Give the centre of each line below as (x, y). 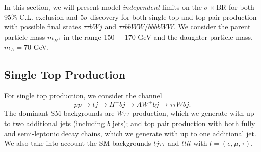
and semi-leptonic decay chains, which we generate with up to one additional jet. (130, 133)
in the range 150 (89, 36)
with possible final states (43, 27)
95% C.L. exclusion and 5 (44, 17)
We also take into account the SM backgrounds (78, 143)
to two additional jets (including (55, 123)
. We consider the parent (212, 27)
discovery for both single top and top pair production (173, 17)
